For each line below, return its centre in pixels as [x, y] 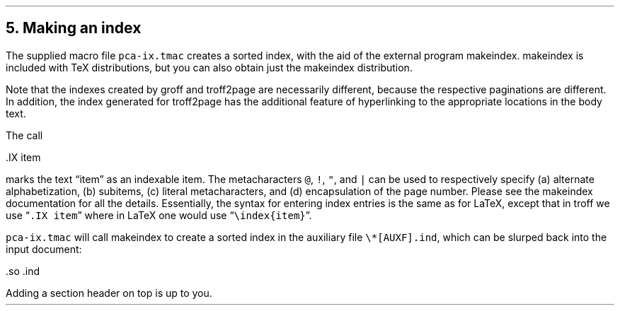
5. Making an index [74, 28]
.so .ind [23, 271]
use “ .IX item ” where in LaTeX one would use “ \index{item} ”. [159, 215]
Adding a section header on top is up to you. [109, 293]
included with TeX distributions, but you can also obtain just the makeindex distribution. [209, 67]
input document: [44, 249]
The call [24, 135]
